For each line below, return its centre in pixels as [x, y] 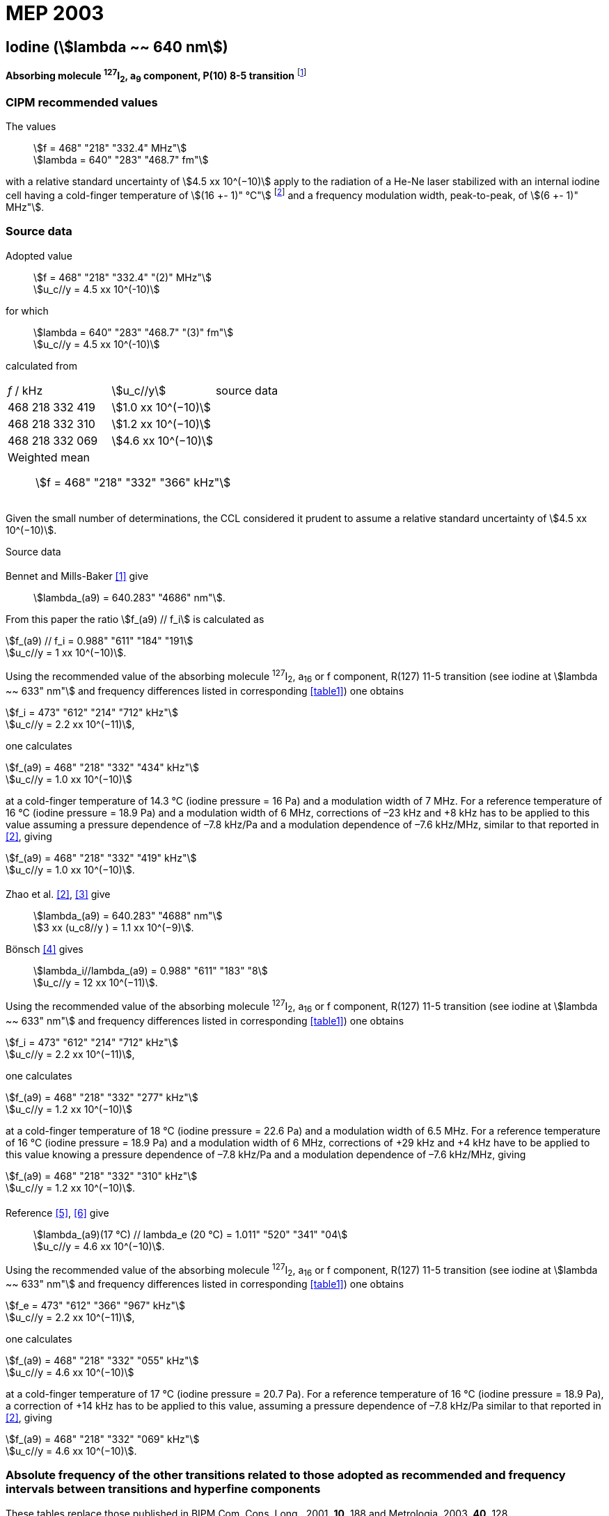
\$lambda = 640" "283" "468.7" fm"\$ [121, 160]
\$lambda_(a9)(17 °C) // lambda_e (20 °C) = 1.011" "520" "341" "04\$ [191, 1234]
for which [27, 310]
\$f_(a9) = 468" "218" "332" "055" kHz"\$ [102, 1360]
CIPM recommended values [82, 102]
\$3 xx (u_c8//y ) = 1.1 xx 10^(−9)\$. [114, 928]
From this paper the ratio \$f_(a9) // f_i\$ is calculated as [135, 619]
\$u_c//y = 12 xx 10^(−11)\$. [96, 983]
